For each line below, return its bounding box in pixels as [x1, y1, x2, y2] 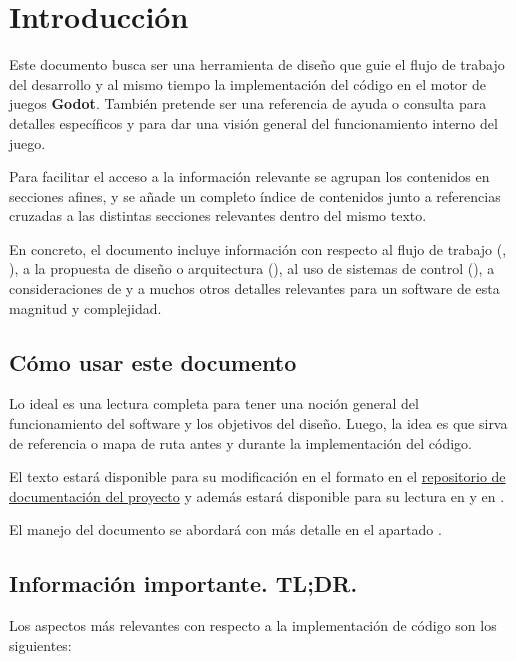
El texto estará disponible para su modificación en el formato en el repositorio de [9, 466, 506, 487]
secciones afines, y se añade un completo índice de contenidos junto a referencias [9, 185, 501, 206]
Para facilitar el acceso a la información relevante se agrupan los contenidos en [9, 166, 490, 187]
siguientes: [9, 634, 72, 655]
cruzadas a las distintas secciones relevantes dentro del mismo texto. [9, 205, 427, 226]
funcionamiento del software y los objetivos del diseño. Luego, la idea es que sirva [9, 413, 508, 434]
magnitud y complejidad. [9, 297, 162, 318]
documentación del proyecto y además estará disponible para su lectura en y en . [9, 485, 505, 506]
